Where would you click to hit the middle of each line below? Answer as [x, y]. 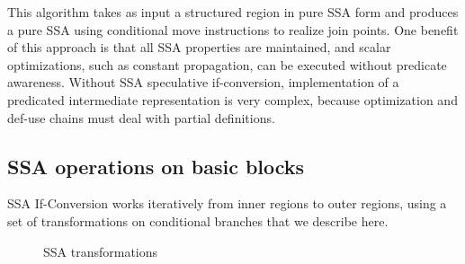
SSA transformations [101, 251]
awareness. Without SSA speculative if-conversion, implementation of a [203, 82]
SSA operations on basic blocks [156, 166]
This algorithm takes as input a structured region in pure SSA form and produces [233, 12]
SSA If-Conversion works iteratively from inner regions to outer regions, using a [227, 203]
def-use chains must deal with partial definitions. [141, 117]
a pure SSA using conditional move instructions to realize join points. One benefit [233, 29]
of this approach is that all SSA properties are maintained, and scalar [199, 47]
